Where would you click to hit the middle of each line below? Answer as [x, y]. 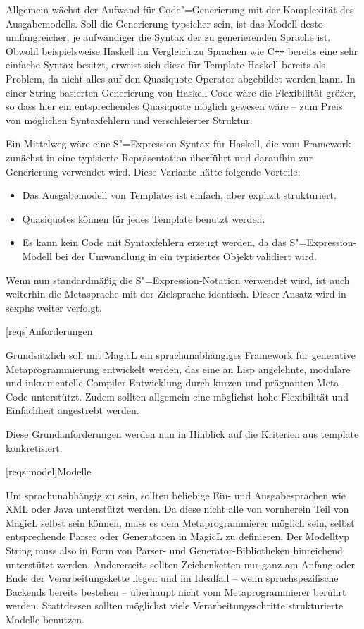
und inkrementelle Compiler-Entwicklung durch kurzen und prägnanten [160, 383]
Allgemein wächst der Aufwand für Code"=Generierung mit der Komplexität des [180, 9]
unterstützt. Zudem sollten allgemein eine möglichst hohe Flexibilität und [190, 396]
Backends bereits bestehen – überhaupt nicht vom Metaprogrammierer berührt [176, 591]
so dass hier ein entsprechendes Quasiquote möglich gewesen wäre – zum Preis [174, 106]
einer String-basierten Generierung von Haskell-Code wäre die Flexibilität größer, [181, 92]
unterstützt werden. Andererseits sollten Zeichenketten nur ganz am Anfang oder [180, 564]
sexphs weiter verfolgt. [54, 307]
